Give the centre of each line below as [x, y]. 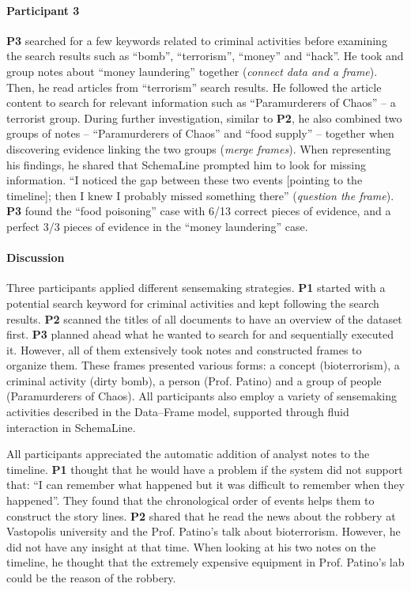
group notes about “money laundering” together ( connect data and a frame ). [192, 71]
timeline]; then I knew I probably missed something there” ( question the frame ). [200, 195]
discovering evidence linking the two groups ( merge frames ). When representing [199, 148]
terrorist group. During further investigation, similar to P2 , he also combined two [204, 117]
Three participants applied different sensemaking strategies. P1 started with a [196, 288]
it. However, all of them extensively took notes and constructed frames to [184, 349]
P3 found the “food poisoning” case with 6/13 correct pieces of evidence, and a [199, 211]
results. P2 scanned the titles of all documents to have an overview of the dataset [204, 318]
